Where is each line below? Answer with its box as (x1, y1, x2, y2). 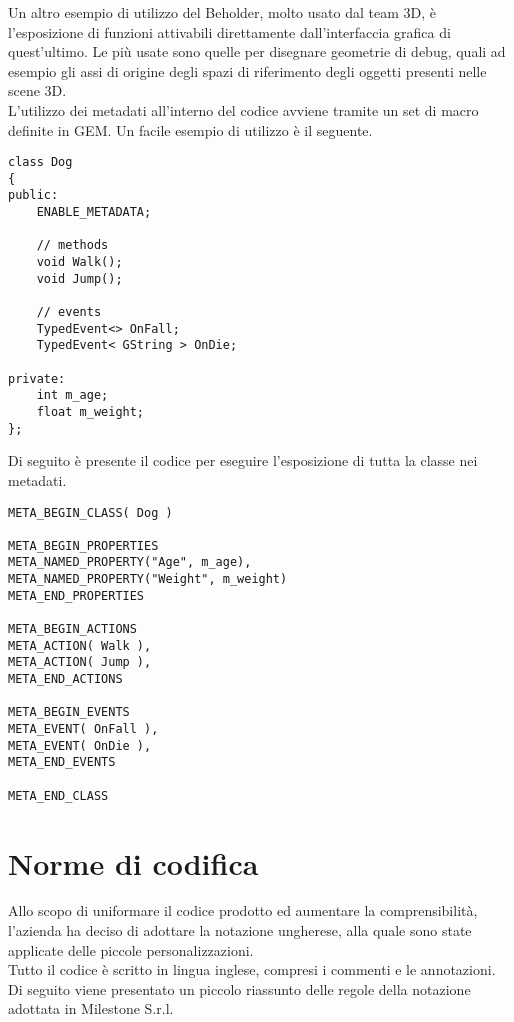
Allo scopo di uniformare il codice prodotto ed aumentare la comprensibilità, (8, 900, 478, 921)
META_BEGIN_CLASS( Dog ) (8, 505, 173, 520)
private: (8, 371, 66, 386)
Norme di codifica (8, 842, 259, 883)
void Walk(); (36, 255, 123, 270)
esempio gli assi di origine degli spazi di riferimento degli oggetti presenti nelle (8, 60, 487, 81)
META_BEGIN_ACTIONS (8, 622, 137, 637)
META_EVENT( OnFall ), (8, 722, 159, 737)
